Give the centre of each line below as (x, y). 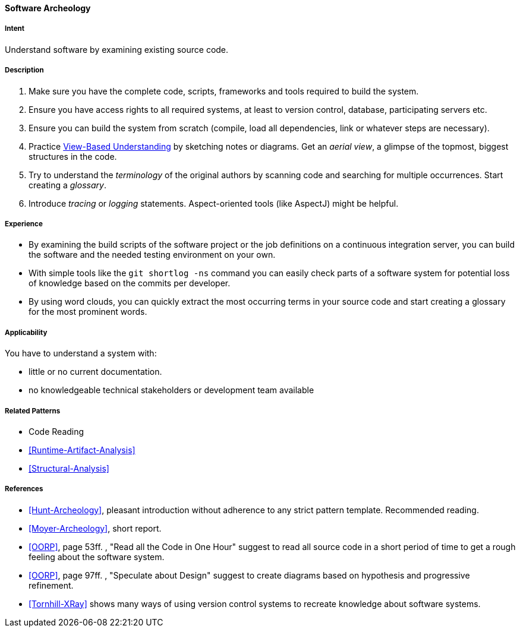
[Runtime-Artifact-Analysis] (82, 450)
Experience (24, 224)
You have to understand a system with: (81, 353)
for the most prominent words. (88, 312)
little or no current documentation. (95, 372)
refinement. (51, 585)
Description (24, 70)
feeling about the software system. (97, 557)
